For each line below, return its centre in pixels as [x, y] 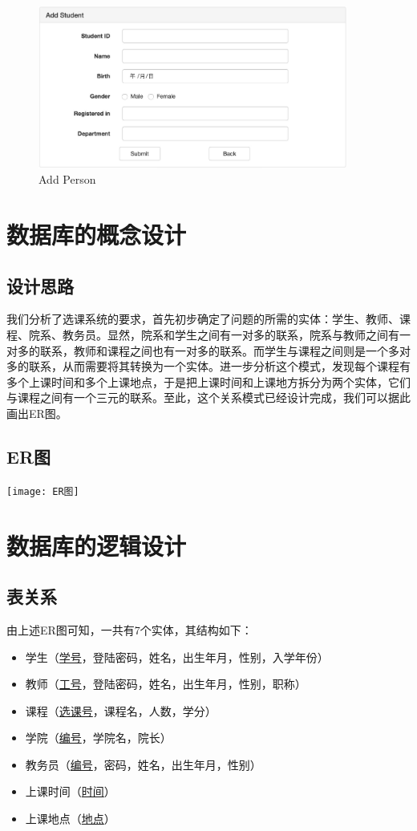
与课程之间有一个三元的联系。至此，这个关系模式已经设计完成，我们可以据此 [208, 397]
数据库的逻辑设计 [97, 545]
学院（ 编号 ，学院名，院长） [98, 738]
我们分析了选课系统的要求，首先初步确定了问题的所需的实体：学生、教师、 [203, 319]
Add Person [67, 179]
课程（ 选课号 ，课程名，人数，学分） [121, 710]
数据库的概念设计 [97, 234]
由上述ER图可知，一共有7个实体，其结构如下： [130, 629]
